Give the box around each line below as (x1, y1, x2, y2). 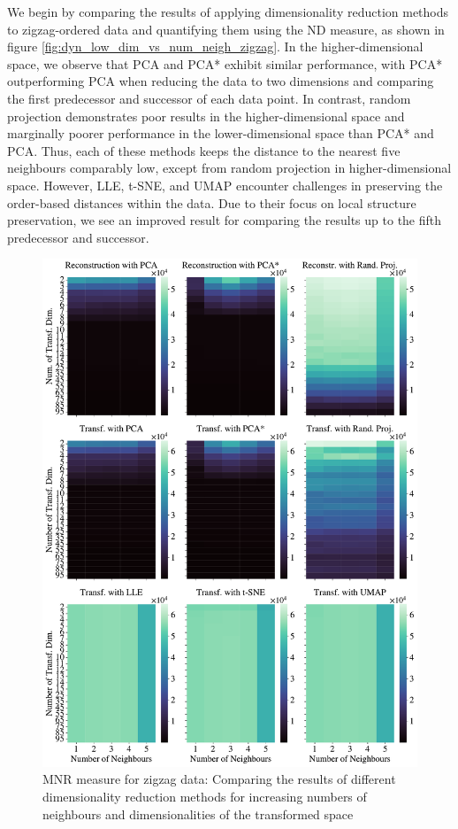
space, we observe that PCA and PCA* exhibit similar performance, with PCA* (7, 54, 443, 73)
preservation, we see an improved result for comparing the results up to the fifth (7, 211, 442, 229)
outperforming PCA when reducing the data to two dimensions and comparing (7, 72, 434, 90)
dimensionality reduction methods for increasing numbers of (42, 787, 367, 806)
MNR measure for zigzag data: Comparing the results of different (42, 770, 396, 788)
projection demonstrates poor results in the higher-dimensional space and (7, 106, 405, 125)
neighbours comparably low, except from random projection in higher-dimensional (7, 159, 452, 177)
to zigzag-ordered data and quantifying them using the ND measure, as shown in (7, 19, 445, 38)
